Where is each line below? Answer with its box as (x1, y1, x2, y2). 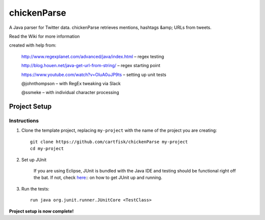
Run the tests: (21, 186, 50, 192)
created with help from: (9, 42, 56, 49)
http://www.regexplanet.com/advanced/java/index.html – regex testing (21, 53, 164, 59)
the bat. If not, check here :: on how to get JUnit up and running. (33, 174, 162, 181)
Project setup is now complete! (9, 208, 74, 214)
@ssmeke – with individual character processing (21, 90, 119, 96)
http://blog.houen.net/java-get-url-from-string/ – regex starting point (21, 63, 160, 69)
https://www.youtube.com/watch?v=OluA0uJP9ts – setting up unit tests (21, 72, 166, 77)
